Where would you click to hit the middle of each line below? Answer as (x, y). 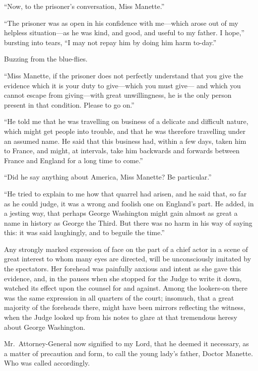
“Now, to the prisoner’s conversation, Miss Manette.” (84, 6)
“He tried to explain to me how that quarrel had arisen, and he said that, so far (125, 193)
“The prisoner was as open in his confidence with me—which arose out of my (121, 23)
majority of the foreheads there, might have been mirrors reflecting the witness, (125, 307)
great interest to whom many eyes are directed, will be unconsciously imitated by (128, 259)
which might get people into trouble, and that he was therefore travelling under (125, 131)
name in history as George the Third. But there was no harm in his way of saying (128, 222)
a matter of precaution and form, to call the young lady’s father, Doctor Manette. (129, 353)
